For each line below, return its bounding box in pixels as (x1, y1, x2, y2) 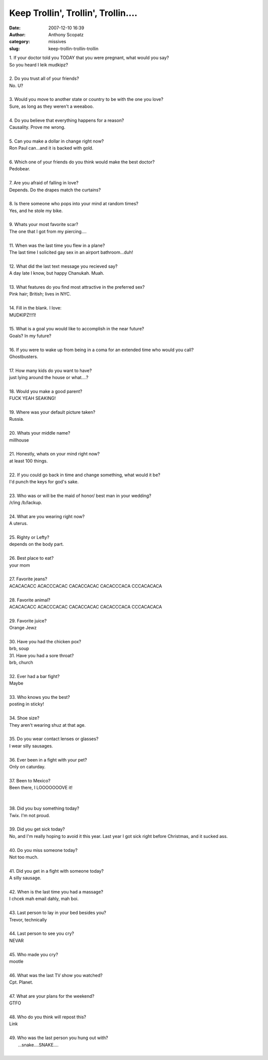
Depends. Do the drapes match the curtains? (9, 187, 101, 193)
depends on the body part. (9, 541, 64, 547)
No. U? (9, 82, 23, 88)
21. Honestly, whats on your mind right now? (9, 451, 100, 457)
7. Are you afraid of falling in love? (9, 180, 79, 186)
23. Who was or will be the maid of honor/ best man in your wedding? (9, 492, 151, 499)
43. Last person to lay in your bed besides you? (9, 909, 106, 916)
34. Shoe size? (9, 715, 40, 721)
